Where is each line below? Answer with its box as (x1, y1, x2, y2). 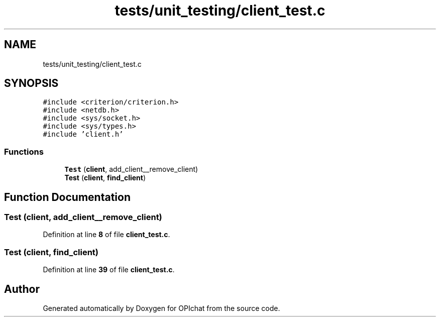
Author (4, 282, 40, 295)
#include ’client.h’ (43, 130, 124, 139)
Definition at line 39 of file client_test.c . (43, 265, 175, 274)
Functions (4, 146, 44, 157)
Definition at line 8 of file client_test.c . (43, 230, 170, 239)
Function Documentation (4, 190, 131, 203)
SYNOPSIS (4, 77, 59, 90)
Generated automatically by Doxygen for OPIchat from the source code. (43, 304, 280, 312)
